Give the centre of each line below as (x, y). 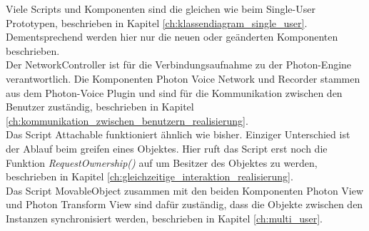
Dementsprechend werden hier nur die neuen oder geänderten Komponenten (172, 37)
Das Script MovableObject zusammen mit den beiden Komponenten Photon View (185, 190)
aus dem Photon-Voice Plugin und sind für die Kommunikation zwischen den (174, 92)
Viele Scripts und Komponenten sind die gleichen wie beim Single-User (161, 9)
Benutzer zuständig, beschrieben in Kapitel (100, 107)
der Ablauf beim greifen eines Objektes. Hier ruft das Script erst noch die (167, 148)
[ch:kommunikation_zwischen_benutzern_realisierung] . (127, 120)
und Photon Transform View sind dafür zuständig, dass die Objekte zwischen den (184, 204)
